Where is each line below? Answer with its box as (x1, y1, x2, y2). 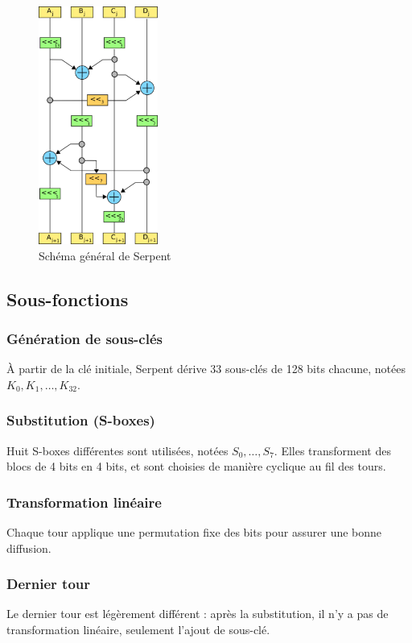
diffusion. (6, 539, 51, 556)
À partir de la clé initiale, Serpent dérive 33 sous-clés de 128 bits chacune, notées (6, 360, 406, 377)
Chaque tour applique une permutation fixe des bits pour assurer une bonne (6, 524, 382, 540)
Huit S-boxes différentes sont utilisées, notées (6, 442, 229, 458)
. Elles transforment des (274, 442, 391, 458)
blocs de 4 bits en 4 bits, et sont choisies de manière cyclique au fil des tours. (6, 458, 386, 475)
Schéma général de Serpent (39, 247, 171, 263)
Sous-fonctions (6, 286, 129, 311)
